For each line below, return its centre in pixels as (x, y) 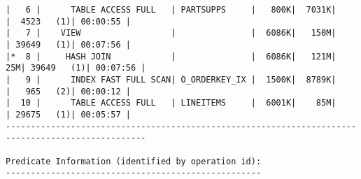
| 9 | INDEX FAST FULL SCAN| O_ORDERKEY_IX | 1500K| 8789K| (171, 79)
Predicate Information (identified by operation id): (134, 161)
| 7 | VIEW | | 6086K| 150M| (171, 33)
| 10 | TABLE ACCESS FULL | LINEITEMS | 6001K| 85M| (171, 103)
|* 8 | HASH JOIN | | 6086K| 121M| (171, 56)
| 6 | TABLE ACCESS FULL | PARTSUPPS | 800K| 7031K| (171, 10)
